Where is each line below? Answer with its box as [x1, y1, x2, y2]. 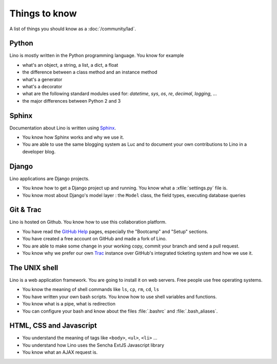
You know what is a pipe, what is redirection [22, 301, 115, 307]
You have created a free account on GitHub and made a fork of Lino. [22, 236, 167, 242]
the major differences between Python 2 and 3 [22, 98, 121, 104]
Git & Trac [9, 205, 42, 214]
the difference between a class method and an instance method [22, 69, 157, 75]
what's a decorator [22, 84, 63, 90]
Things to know [9, 8, 77, 19]
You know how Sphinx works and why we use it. [22, 134, 124, 141]
